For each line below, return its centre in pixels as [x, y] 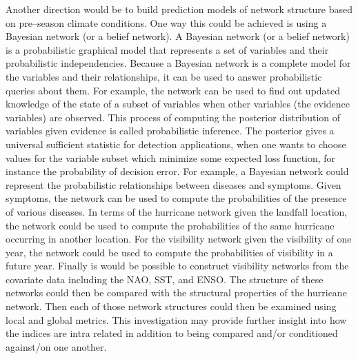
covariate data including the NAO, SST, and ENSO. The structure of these [165, 279]
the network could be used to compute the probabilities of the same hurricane [170, 225]
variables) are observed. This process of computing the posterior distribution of [173, 117]
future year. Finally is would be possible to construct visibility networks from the [177, 266]
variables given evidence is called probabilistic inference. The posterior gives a [170, 131]
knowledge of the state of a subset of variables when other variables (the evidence [178, 104]
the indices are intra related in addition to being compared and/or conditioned [172, 333]
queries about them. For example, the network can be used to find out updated [173, 90]
